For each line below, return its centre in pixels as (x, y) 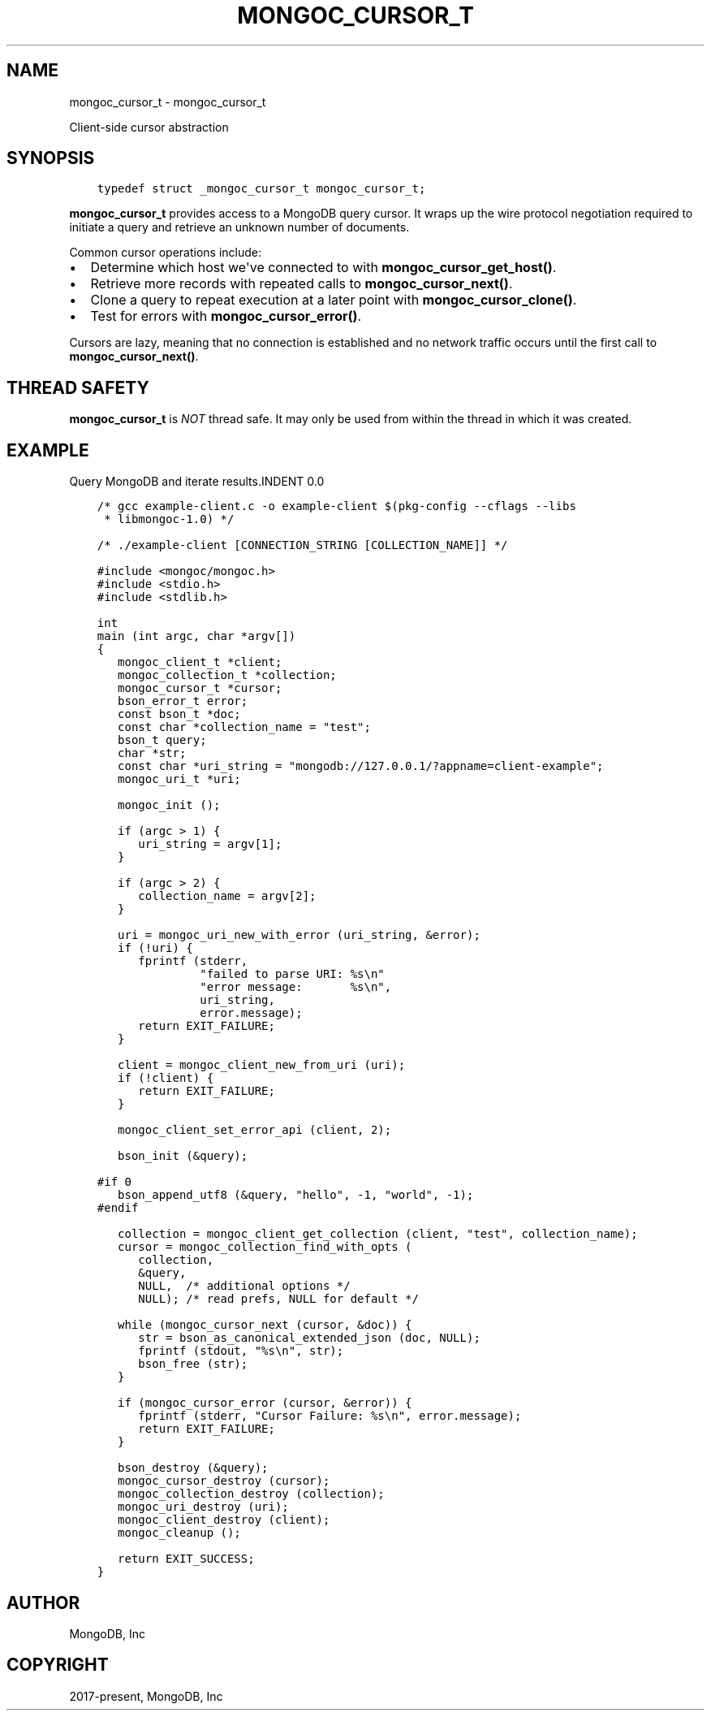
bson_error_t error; (183, 701)
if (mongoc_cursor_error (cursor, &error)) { (265, 1403)
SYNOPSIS (51, 158)
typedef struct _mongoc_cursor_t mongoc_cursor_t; (261, 189)
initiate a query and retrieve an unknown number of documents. (239, 227)
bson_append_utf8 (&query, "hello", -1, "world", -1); (296, 1195)
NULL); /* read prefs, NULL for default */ (278, 1299)
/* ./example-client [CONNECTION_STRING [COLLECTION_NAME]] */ (302, 545)
